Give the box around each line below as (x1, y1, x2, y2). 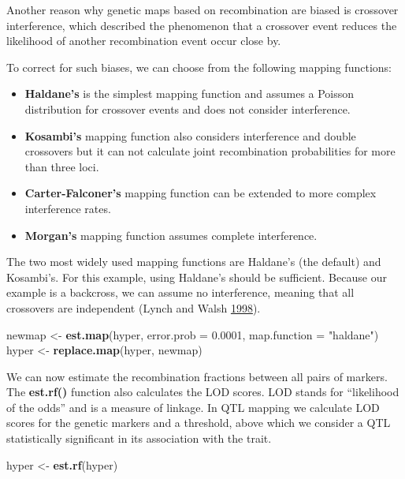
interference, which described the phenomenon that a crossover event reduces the (6, 17, 397, 33)
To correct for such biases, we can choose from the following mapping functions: (6, 58, 392, 75)
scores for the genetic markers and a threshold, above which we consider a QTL (6, 414, 391, 431)
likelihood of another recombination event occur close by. (6, 32, 281, 49)
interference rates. (24, 200, 111, 216)
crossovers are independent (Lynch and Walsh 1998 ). (6, 299, 261, 316)
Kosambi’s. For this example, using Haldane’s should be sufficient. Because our (6, 268, 387, 285)
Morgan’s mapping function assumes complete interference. (24, 226, 318, 243)
